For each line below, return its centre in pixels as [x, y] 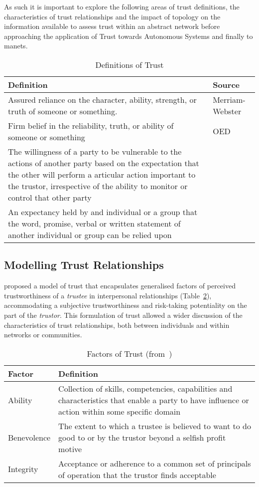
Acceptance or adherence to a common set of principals [155, 463]
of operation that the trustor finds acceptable [137, 475]
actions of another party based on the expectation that [104, 163]
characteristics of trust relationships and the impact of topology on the [112, 16]
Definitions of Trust [129, 64]
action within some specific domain [120, 411]
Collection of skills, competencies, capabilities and [145, 388]
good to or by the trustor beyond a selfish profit [142, 437]
